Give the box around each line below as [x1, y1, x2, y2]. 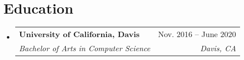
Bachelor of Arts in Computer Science [19, 42, 150, 54]
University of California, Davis [19, 28, 140, 40]
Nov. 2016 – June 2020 [158, 28, 236, 40]
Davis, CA [200, 42, 236, 54]
